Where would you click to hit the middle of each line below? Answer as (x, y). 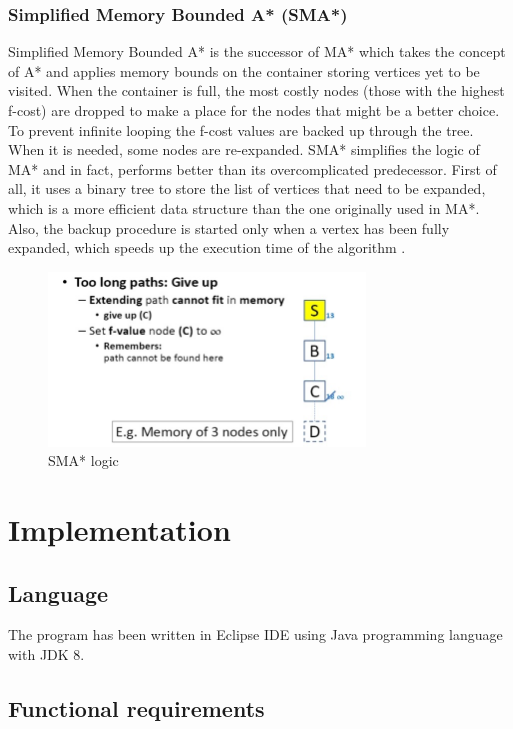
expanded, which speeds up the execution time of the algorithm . (207, 247)
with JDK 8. (46, 654)
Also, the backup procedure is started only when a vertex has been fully (229, 227)
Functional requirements (136, 708)
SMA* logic (83, 460)
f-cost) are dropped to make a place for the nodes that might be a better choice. (254, 110)
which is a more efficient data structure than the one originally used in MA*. (244, 207)
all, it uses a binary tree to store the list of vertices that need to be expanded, (247, 188)
